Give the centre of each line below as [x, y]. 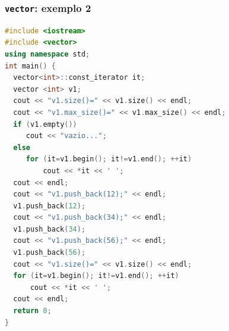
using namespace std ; [47, 54]
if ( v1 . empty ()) [45, 124]
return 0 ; [32, 311]
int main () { [30, 66]
